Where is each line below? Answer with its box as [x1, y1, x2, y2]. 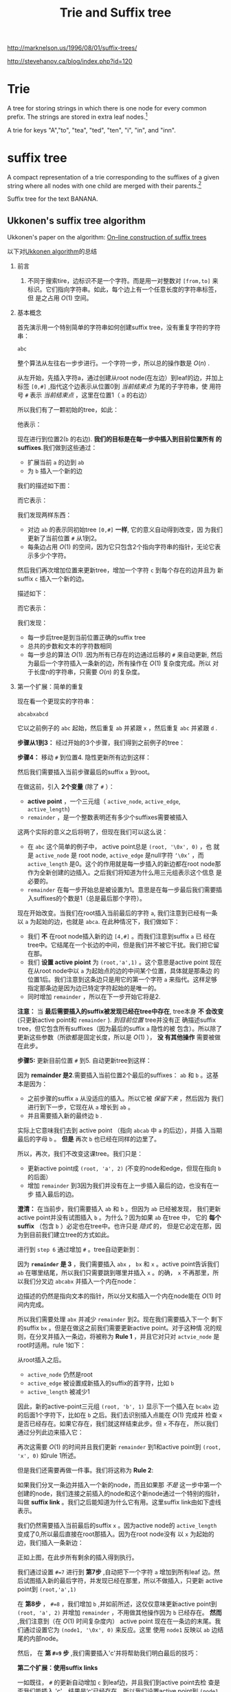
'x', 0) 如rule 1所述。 [16, 1451, 80, 1460]
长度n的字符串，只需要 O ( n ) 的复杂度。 [33, 668, 144, 676]
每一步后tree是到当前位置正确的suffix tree [27, 633, 146, 642]
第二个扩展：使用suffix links [16, 1664, 98, 1672]
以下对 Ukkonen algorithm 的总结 [7, 247, 98, 256]
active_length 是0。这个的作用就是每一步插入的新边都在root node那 [27, 860, 221, 868]
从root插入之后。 [16, 1356, 65, 1364]
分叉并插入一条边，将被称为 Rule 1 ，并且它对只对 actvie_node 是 [35, 1332, 220, 1341]
